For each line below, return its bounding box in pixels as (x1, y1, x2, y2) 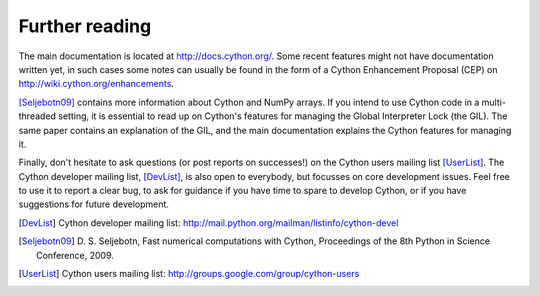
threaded (18, 110, 57, 122)
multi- (481, 96, 507, 108)
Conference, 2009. (36, 249, 114, 261)
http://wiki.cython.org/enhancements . (18, 78, 175, 90)
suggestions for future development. (18, 198, 170, 210)
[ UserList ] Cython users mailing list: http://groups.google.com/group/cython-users (18, 268, 360, 280)
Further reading (18, 15, 152, 37)
